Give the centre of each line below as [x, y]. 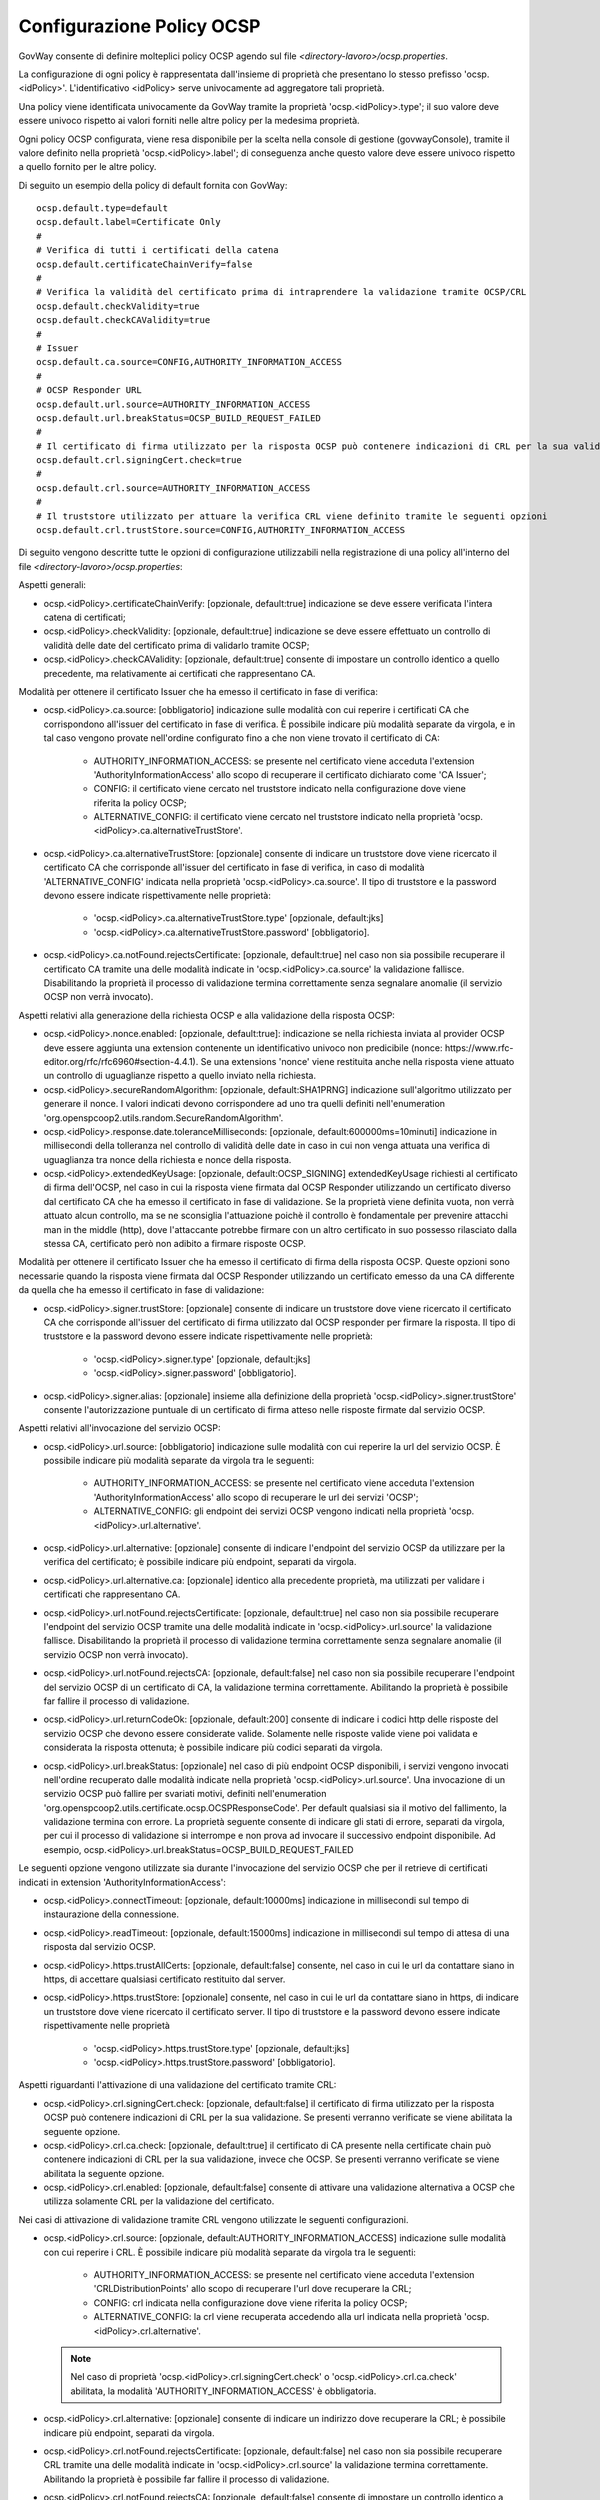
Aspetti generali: [52, 585]
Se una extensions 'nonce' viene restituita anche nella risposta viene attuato [357, 1061]
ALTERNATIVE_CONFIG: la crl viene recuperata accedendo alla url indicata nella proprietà [277, 2317]
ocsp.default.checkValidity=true [118, 306]
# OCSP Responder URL [89, 390]
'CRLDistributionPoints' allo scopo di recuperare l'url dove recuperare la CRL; [252, 2289]
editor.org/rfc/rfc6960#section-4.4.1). [121, 1061]
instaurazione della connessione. [111, 1914]
